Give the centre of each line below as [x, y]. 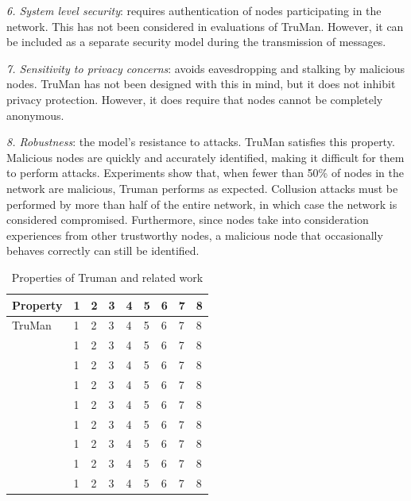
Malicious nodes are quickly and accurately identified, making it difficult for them [205, 157]
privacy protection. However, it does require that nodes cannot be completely [195, 99]
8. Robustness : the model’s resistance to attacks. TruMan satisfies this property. [201, 142]
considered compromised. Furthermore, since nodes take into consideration [188, 220]
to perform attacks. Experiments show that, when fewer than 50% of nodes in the [205, 173]
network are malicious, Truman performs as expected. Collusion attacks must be [202, 188]
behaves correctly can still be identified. [103, 250]
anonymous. [35, 115]
